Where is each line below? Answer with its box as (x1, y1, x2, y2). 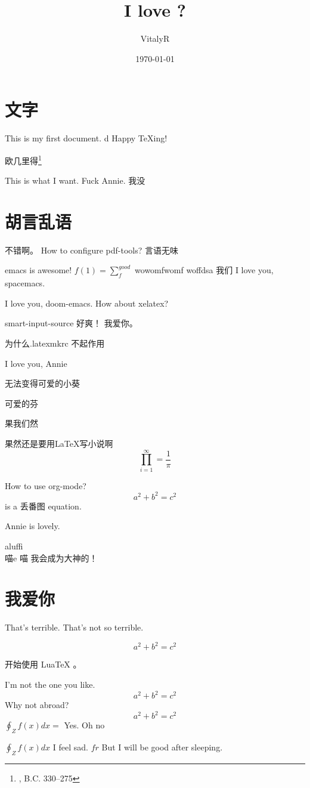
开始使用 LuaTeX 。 (5, 658, 82, 670)
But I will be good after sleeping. (101, 740, 223, 753)
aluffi (5, 539, 23, 552)
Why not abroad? (5, 699, 69, 711)
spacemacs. (5, 277, 45, 289)
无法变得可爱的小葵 (5, 377, 80, 390)
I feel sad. (52, 740, 88, 753)
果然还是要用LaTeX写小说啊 (5, 437, 113, 449)
